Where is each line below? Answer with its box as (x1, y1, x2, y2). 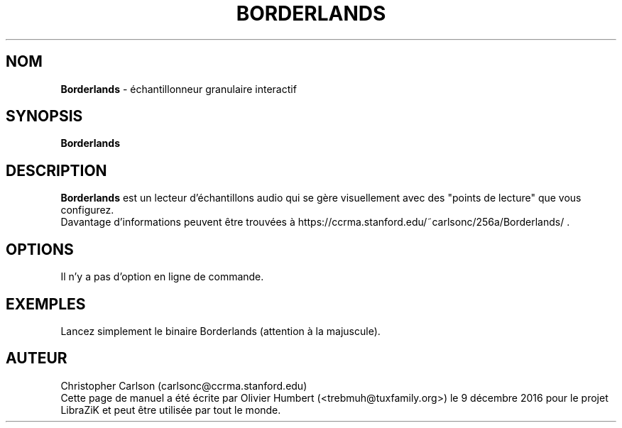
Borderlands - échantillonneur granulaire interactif (60, 82, 297, 95)
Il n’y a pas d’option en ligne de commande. (60, 270, 264, 283)
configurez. (60, 204, 114, 216)
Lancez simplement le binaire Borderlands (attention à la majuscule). (60, 324, 381, 337)
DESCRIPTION (6, 161, 107, 180)
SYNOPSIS (6, 107, 83, 126)
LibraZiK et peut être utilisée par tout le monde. (60, 403, 281, 416)
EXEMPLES (6, 295, 86, 313)
